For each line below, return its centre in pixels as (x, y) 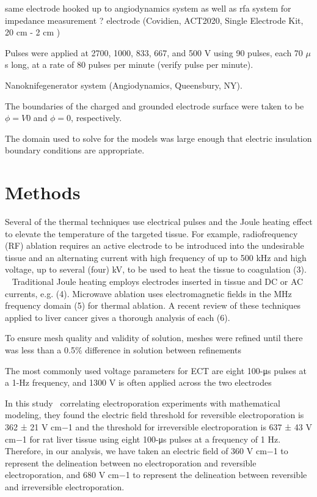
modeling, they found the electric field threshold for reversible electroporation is (155, 415)
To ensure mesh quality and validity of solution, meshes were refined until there (154, 338)
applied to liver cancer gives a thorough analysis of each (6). (118, 317)
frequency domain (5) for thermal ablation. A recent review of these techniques (153, 305)
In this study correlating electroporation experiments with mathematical (143, 403)
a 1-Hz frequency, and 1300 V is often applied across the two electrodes (138, 382)
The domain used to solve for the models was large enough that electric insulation (158, 138)
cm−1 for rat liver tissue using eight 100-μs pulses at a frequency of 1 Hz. (143, 439)
